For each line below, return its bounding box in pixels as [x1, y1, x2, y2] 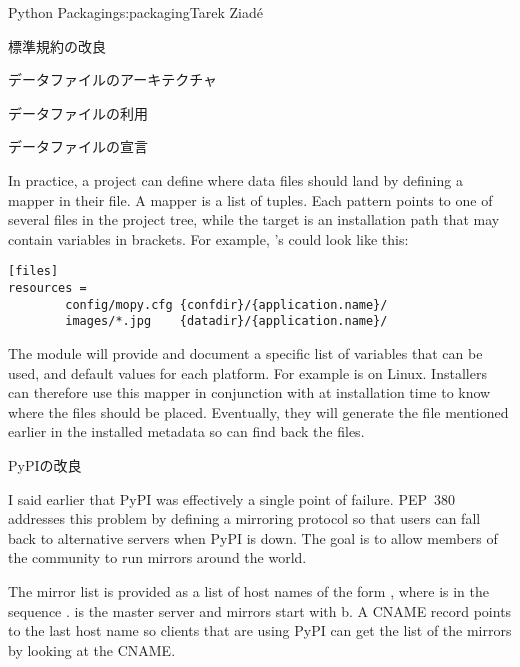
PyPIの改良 [8, 454, 82, 475]
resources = [8, 281, 87, 295]
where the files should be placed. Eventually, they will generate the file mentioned [8, 401, 509, 422]
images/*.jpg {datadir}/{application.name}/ [65, 314, 388, 329]
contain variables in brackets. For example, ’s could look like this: [8, 228, 409, 249]
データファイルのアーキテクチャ [8, 69, 218, 90]
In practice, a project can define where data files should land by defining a [8, 169, 463, 190]
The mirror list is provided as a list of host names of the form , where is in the [8, 580, 490, 601]
